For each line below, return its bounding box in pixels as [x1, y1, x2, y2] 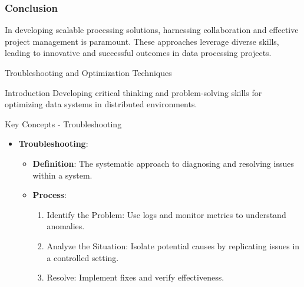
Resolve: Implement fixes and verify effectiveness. [47, 271, 224, 283]
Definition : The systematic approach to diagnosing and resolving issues [32, 157, 294, 169]
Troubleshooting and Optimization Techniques [5, 67, 172, 78]
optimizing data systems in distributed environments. [5, 98, 197, 110]
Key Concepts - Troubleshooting [5, 117, 122, 130]
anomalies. [47, 220, 85, 232]
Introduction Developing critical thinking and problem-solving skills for [5, 86, 262, 98]
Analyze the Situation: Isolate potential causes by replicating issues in [47, 239, 300, 252]
